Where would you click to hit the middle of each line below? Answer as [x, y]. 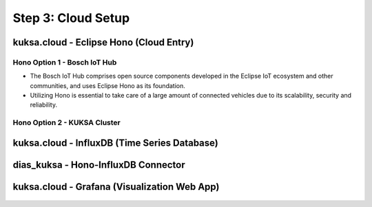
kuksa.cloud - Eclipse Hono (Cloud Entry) [103, 42]
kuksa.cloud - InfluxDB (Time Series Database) [115, 143]
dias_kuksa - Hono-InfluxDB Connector [99, 165]
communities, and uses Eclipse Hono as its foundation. [107, 85]
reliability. [44, 105]
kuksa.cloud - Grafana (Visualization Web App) [116, 187]
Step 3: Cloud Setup [71, 18]
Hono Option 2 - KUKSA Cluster [66, 122]
